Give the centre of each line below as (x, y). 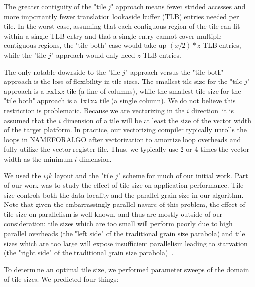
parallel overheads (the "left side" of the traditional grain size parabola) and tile (125, 233)
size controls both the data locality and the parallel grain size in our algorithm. (124, 194)
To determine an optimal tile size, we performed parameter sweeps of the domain (127, 269)
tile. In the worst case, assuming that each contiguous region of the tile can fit (122, 26)
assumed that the (30, 120)
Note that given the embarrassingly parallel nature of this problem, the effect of (125, 204)
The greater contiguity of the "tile (55, 6)
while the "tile (25, 55)
